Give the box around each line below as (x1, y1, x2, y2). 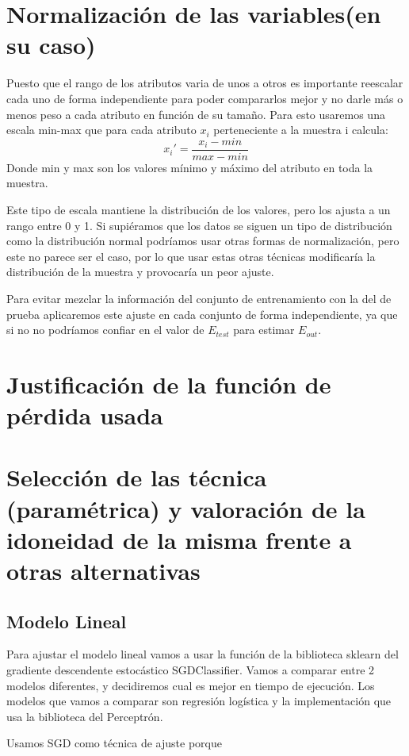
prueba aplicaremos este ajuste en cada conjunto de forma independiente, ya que (6, 305, 398, 322)
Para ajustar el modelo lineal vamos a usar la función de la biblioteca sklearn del (6, 646, 399, 662)
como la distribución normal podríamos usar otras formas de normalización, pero (6, 232, 399, 249)
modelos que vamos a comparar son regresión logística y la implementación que (6, 693, 392, 709)
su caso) (6, 29, 96, 61)
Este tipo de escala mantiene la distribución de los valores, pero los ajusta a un (6, 201, 391, 217)
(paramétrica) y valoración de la (6, 492, 365, 524)
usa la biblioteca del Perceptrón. (6, 708, 163, 724)
